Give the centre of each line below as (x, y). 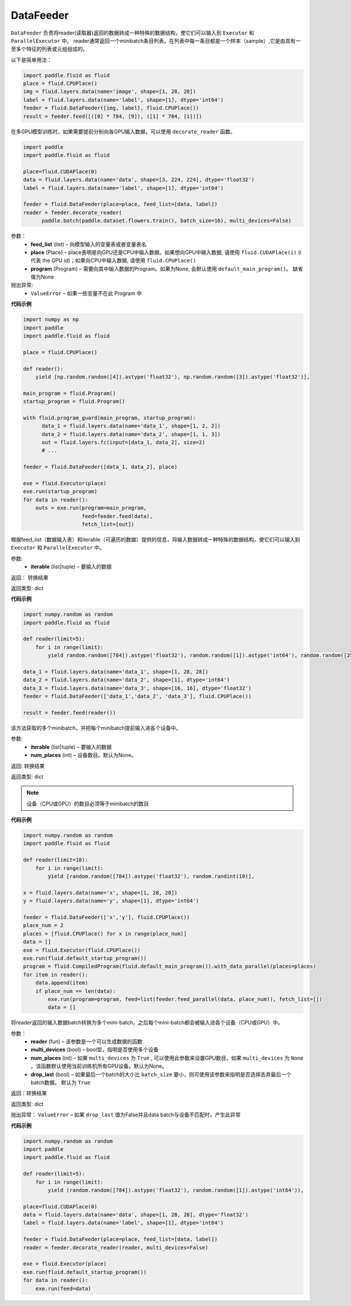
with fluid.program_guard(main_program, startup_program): (109, 418)
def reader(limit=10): (56, 860)
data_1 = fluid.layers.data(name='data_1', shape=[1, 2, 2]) (131, 426)
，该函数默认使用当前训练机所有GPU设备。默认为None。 (99, 1066)
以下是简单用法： (31, 60)
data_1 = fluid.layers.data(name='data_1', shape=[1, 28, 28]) (116, 672)
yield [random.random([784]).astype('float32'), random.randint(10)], (151, 876)
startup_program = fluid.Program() (74, 402)
